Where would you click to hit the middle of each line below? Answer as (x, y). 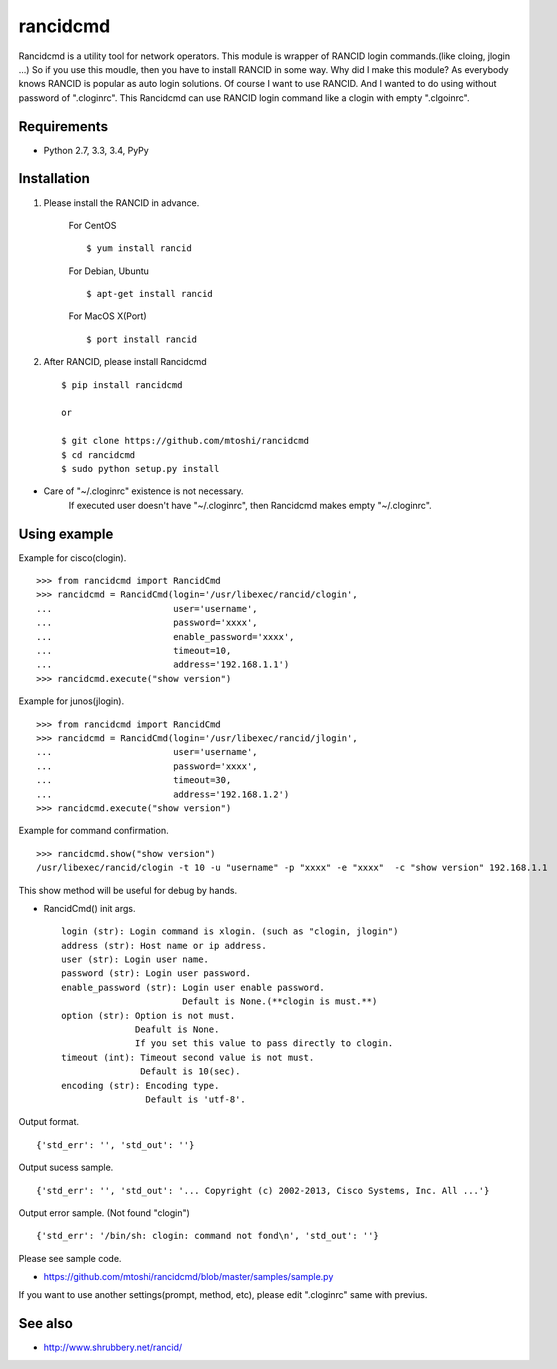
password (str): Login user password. (156, 973)
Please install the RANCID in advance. (121, 202)
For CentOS (92, 225)
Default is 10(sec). (190, 1071)
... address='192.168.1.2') (163, 794)
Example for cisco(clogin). (72, 557)
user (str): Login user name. (135, 959)
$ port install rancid (142, 339)
